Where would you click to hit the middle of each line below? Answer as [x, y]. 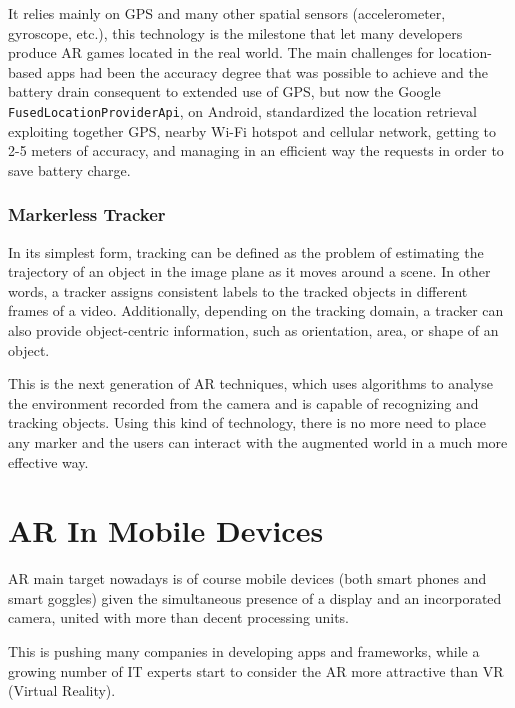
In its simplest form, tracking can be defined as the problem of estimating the [246, 251]
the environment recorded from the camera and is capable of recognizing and [243, 402]
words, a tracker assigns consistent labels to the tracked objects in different [238, 290]
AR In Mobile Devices [166, 530]
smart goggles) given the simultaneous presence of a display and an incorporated [255, 597]
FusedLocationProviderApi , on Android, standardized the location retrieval [242, 110]
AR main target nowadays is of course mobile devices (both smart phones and [247, 578]
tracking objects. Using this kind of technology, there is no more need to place [247, 422]
